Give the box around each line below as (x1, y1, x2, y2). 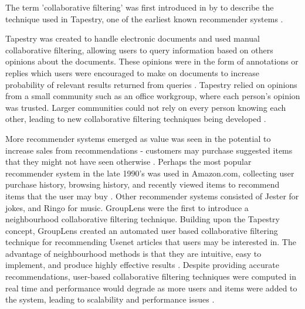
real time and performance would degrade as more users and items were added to (5, 281, 297, 294)
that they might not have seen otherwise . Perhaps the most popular (5, 155, 252, 168)
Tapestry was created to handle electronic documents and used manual (5, 32, 260, 45)
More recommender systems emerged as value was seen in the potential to (5, 132, 271, 144)
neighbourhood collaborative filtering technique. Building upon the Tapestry (5, 213, 280, 225)
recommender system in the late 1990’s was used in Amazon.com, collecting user (5, 167, 294, 179)
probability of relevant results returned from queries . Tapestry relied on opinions (5, 78, 297, 90)
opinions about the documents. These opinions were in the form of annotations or (5, 55, 299, 67)
